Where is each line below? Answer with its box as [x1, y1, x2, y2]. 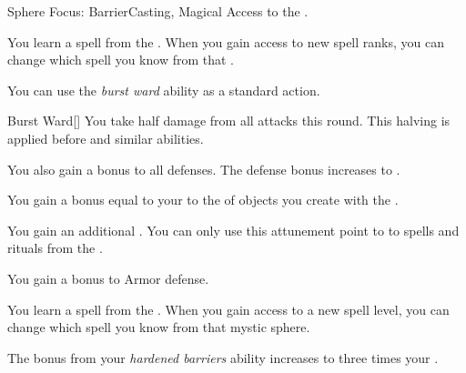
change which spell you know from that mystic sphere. [7, 318, 310, 337]
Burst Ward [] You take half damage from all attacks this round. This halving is [7, 111, 451, 130]
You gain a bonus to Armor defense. [7, 268, 209, 287]
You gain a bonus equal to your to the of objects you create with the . [7, 190, 399, 209]
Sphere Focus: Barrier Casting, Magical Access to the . [7, 2, 309, 20]
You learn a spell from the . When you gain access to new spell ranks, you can [7, 32, 444, 51]
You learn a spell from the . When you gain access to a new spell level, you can [7, 299, 450, 318]
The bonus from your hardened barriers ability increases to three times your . [7, 348, 439, 367]
